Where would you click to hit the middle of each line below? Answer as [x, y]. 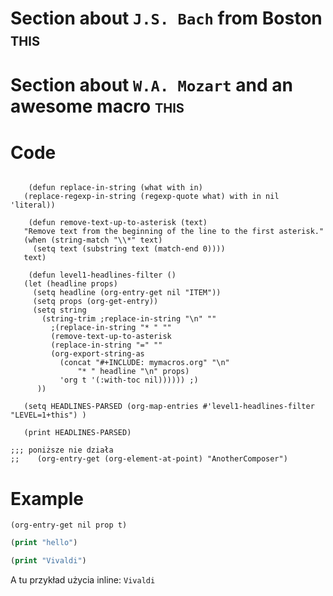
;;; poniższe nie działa [62, 450]
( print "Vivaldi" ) [48, 561]
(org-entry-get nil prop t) [69, 525]
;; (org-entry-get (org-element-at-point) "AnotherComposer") [149, 459]
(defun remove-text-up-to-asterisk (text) [118, 223]
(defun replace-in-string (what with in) [115, 188]
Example [47, 498]
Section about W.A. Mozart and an [151, 85]
